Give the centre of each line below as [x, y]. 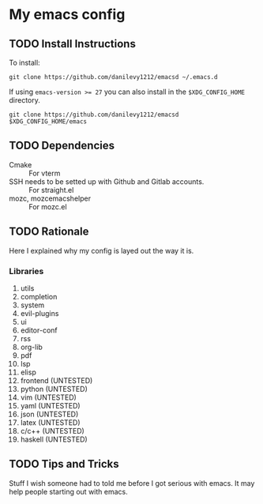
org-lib [31, 347]
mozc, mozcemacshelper [50, 198]
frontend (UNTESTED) [56, 380]
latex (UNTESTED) [51, 422]
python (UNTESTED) [54, 389]
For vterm [45, 173]
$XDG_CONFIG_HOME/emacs [48, 122]
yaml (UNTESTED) [51, 405]
